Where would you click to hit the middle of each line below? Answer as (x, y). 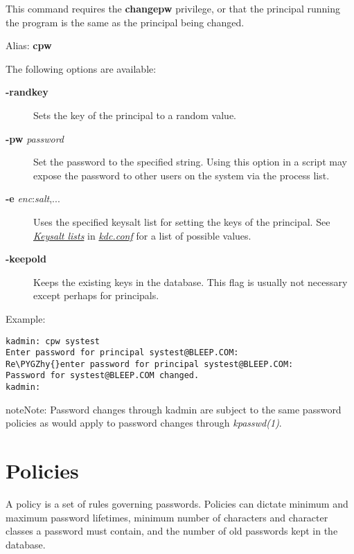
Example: (26, 318)
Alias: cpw (29, 45)
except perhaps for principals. (96, 295)
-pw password (35, 138)
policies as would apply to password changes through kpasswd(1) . (144, 423)
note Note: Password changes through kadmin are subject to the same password (174, 409)
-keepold (26, 259)
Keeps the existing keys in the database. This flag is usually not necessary (191, 282)
